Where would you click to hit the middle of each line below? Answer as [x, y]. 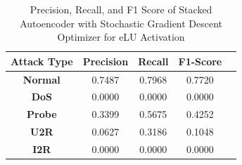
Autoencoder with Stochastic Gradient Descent [121, 23]
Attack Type [42, 61]
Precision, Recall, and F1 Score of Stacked [121, 9]
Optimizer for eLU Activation [121, 37]
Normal [42, 79]
